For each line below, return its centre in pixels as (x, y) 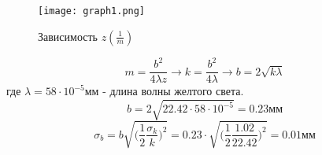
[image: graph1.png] (92, 11)
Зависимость (68, 36)
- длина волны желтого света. (173, 91)
